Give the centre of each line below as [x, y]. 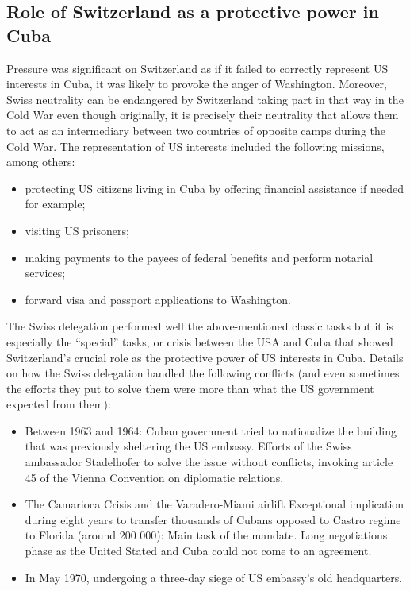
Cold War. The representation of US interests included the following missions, [195, 146]
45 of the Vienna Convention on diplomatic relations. [154, 477]
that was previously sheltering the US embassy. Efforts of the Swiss [188, 446]
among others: [41, 162]
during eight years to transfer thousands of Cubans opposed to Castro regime [213, 519]
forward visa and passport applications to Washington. [158, 299]
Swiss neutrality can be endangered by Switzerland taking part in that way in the [205, 99]
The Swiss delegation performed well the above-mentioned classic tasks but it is [200, 326]
